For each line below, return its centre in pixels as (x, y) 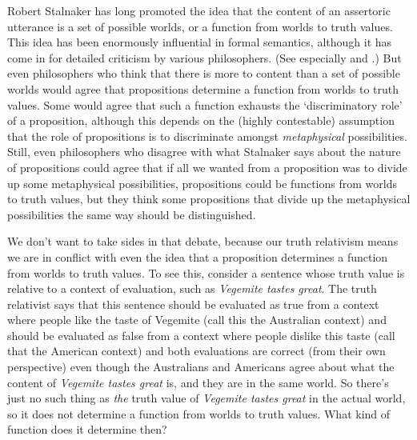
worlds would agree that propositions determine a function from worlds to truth (203, 88)
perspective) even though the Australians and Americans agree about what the (201, 367)
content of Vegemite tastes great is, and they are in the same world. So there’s (198, 382)
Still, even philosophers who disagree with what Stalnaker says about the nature (204, 152)
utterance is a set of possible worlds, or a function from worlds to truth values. (200, 26)
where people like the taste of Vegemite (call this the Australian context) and (197, 320)
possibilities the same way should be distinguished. (132, 214)
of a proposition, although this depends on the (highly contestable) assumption (201, 120)
